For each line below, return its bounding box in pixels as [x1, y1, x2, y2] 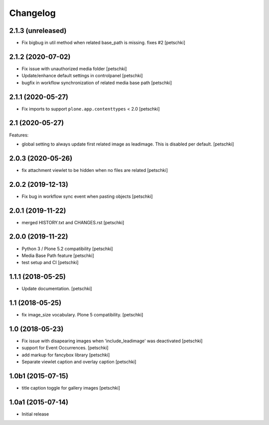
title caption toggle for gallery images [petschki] [21, 385, 121, 391]
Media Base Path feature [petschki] [21, 252, 94, 259]
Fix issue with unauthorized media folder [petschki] [21, 65, 127, 72]
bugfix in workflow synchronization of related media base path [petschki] [21, 80, 172, 86]
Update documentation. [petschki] [21, 285, 92, 291]
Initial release [21, 411, 49, 417]
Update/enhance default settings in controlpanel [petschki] [21, 73, 143, 79]
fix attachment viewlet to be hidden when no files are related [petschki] [21, 167, 168, 173]
